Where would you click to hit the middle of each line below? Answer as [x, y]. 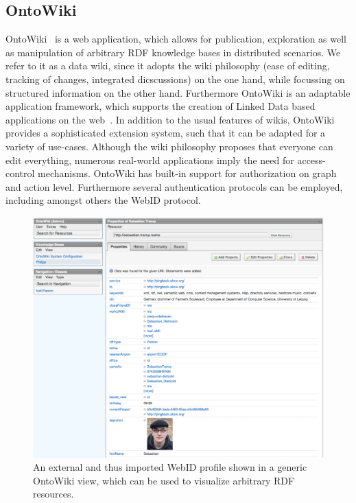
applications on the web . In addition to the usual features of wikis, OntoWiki [170, 119]
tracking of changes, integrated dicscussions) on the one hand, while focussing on [175, 79]
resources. [54, 494]
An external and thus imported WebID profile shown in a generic [170, 467]
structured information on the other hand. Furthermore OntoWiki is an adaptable [178, 92]
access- [311, 160]
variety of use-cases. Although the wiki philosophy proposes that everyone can [169, 146]
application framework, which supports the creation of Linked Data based [161, 106]
